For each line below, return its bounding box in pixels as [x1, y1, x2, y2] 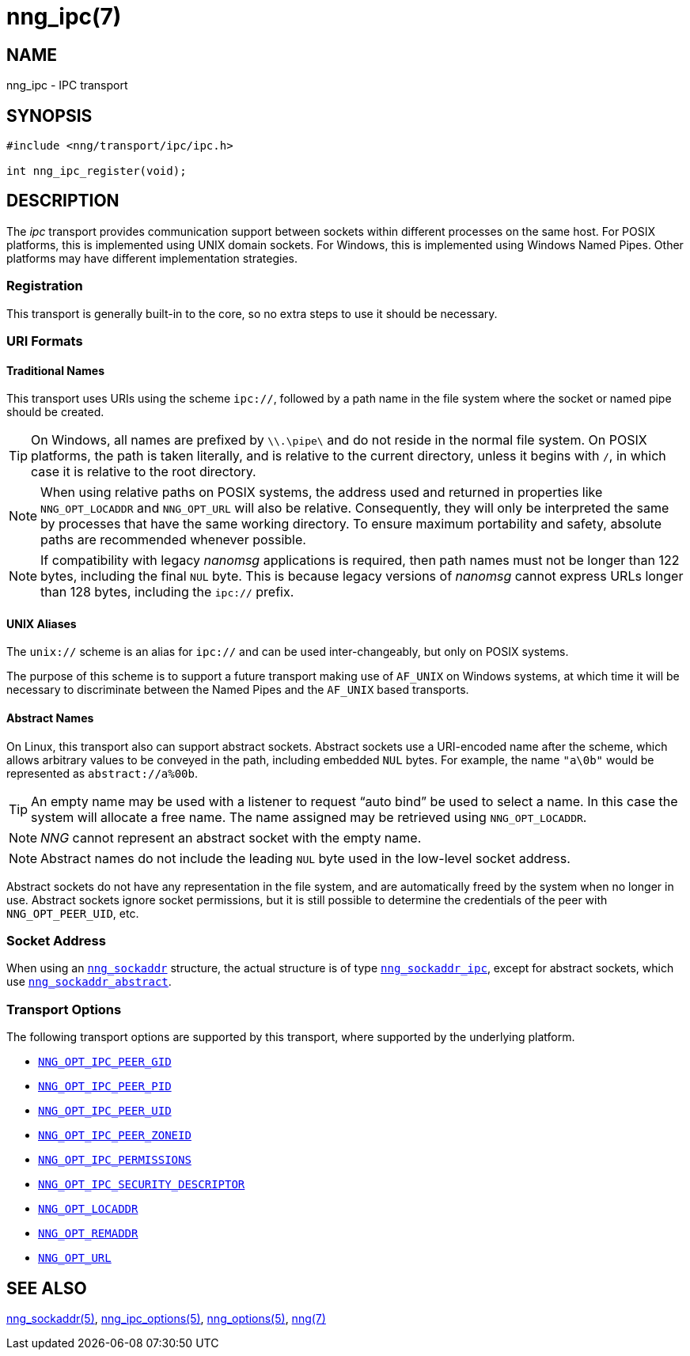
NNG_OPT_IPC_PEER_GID [38, 1055, 172, 1069]
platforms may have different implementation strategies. [6, 251, 298, 265]
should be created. [6, 405, 104, 419]
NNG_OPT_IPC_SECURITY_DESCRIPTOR [38, 1178, 245, 1191]
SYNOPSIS [6, 105, 93, 126]
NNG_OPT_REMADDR [38, 1227, 138, 1240]
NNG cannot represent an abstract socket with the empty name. [40, 829, 422, 846]
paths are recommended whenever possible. [40, 532, 306, 548]
